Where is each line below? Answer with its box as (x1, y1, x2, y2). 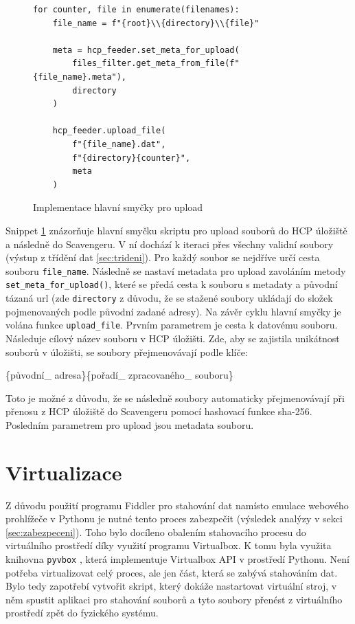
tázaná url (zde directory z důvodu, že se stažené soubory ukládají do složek (5, 291, 333, 304)
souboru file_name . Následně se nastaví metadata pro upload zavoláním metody (5, 263, 346, 278)
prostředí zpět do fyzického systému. (5, 605, 159, 620)
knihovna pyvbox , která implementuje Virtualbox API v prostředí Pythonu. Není (5, 551, 350, 566)
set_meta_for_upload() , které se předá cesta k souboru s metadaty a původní (5, 277, 338, 291)
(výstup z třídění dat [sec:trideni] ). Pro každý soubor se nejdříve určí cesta (5, 250, 320, 265)
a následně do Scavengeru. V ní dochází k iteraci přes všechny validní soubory (5, 236, 334, 251)
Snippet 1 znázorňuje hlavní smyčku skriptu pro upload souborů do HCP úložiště (5, 223, 347, 237)
